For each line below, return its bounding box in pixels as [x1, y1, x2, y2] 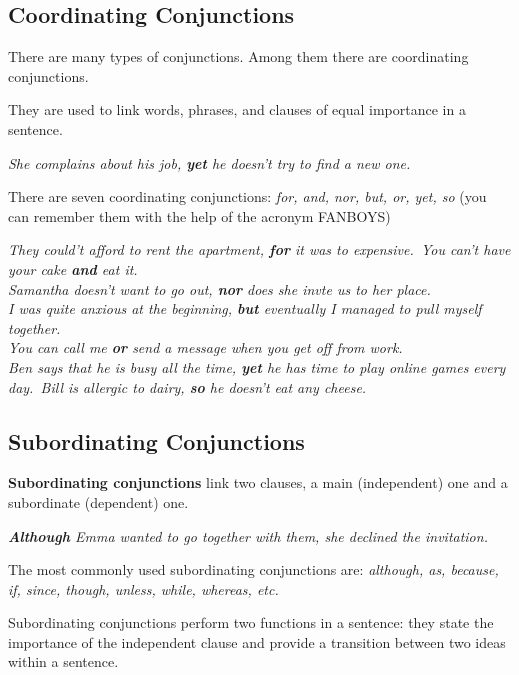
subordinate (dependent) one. [8, 491, 189, 512]
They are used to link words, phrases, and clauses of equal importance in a [8, 99, 466, 120]
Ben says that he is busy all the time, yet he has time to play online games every [8, 356, 506, 377]
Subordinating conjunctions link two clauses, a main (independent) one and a [8, 472, 508, 493]
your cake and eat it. [8, 258, 138, 279]
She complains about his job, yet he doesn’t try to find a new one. [8, 152, 411, 173]
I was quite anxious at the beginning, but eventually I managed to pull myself [8, 298, 482, 319]
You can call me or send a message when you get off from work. [8, 337, 403, 358]
